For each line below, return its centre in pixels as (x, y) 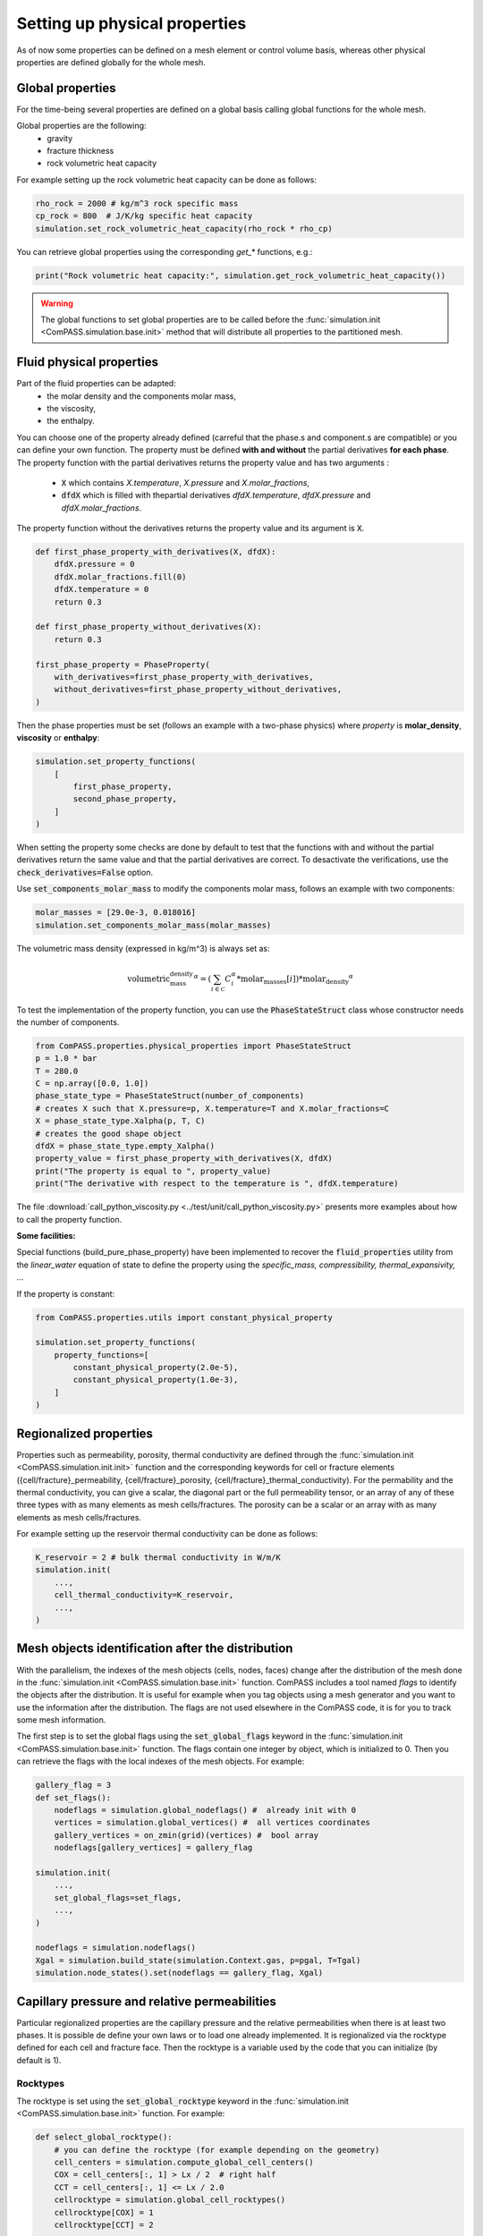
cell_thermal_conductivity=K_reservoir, (144, 1595)
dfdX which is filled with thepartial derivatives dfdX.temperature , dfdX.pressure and (216, 495)
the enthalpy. (71, 421)
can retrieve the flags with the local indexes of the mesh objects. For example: (161, 1761)
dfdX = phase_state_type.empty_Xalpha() (125, 1146)
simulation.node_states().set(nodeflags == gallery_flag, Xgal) (179, 1973)
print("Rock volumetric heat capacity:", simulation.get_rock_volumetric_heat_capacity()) (241, 275)
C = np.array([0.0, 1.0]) (92, 1084)
